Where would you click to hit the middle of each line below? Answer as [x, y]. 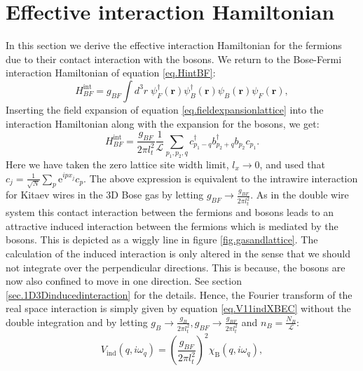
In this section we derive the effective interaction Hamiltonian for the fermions [174, 45]
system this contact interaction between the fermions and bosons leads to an [170, 212]
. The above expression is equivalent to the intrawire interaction [221, 178]
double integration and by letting [77, 322]
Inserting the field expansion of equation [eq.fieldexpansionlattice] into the [165, 109]
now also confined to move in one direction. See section [124, 281]
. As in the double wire [300, 195]
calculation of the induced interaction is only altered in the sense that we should [178, 253]
